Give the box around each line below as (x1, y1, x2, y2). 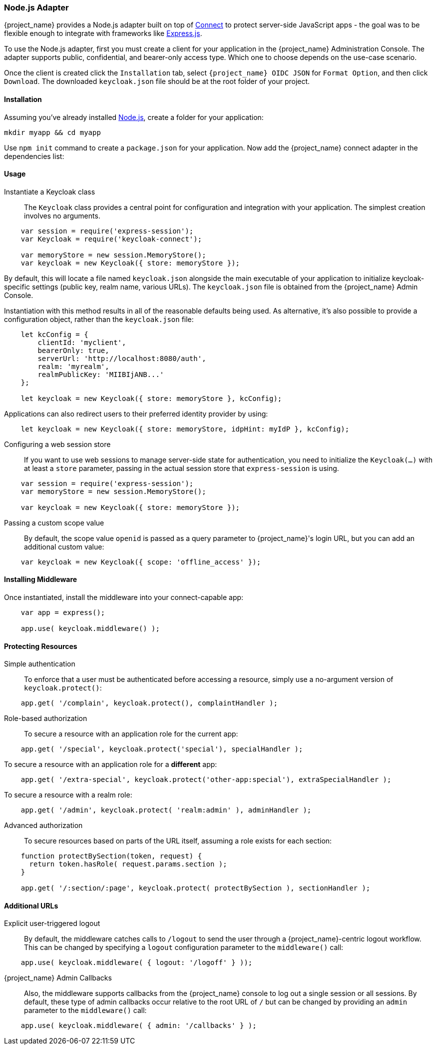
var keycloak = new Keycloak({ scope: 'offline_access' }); (20, 557, 261, 566)
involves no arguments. (24, 211, 100, 220)
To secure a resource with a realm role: (4, 790, 132, 799)
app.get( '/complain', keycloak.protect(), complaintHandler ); (20, 699, 278, 707)
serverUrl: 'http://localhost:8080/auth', (37, 354, 206, 362)
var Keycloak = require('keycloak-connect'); (20, 234, 202, 243)
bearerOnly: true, (37, 346, 109, 354)
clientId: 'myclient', (37, 338, 126, 346)
